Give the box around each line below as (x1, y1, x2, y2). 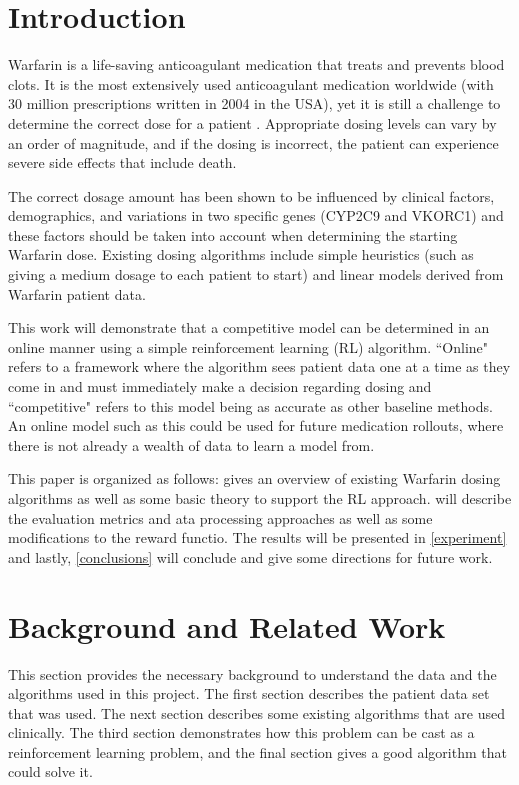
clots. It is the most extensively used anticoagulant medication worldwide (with (8, 73, 494, 94)
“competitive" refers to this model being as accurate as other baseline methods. (8, 395, 493, 416)
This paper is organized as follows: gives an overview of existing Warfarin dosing (8, 468, 501, 489)
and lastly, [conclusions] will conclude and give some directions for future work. (8, 546, 493, 567)
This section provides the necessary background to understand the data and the (8, 663, 497, 684)
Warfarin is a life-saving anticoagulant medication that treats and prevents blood (8, 54, 505, 75)
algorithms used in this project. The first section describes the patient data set (8, 683, 490, 704)
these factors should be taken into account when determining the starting (8, 224, 458, 245)
